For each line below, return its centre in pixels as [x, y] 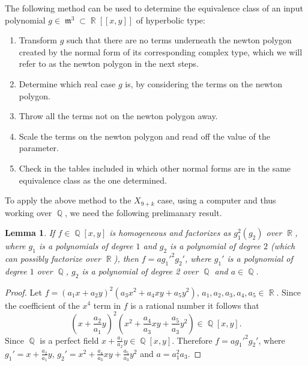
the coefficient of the [42, 305]
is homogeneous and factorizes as [170, 233]
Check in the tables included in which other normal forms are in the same [155, 168]
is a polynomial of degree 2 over [140, 271]
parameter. [39, 148]
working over [29, 212]
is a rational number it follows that [195, 305]
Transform [38, 40]
